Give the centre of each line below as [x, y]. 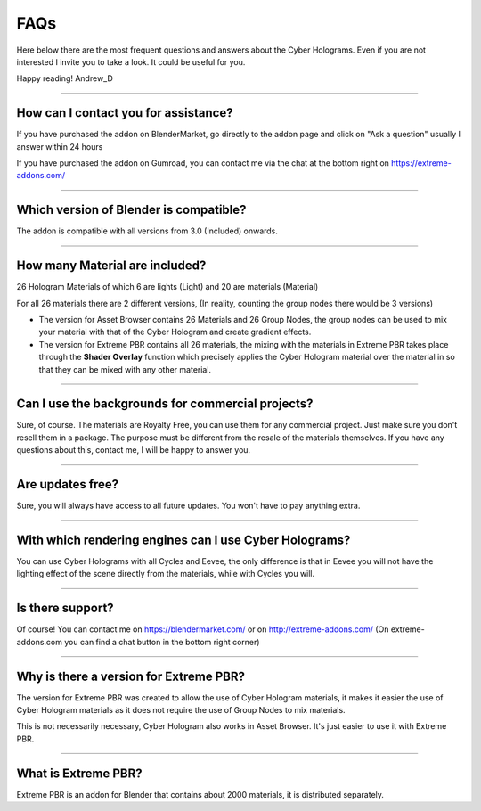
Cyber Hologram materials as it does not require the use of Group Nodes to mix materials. [181, 710]
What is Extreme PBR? [79, 773]
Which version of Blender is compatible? [131, 210]
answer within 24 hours [60, 146]
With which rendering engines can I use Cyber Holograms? [183, 540]
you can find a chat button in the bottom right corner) [162, 642]
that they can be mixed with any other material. [125, 369]
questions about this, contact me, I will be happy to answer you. [134, 450]
